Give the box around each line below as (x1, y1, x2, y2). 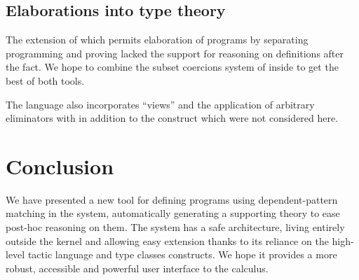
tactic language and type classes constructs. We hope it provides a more (27, 247, 337, 262)
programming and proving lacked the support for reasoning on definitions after (6, 45, 344, 60)
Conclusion (6, 151, 114, 180)
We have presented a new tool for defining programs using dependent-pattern (6, 192, 338, 206)
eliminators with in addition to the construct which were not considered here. (6, 111, 339, 125)
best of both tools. (6, 73, 85, 87)
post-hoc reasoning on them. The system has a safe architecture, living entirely (6, 220, 345, 234)
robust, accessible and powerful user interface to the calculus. (6, 260, 269, 275)
